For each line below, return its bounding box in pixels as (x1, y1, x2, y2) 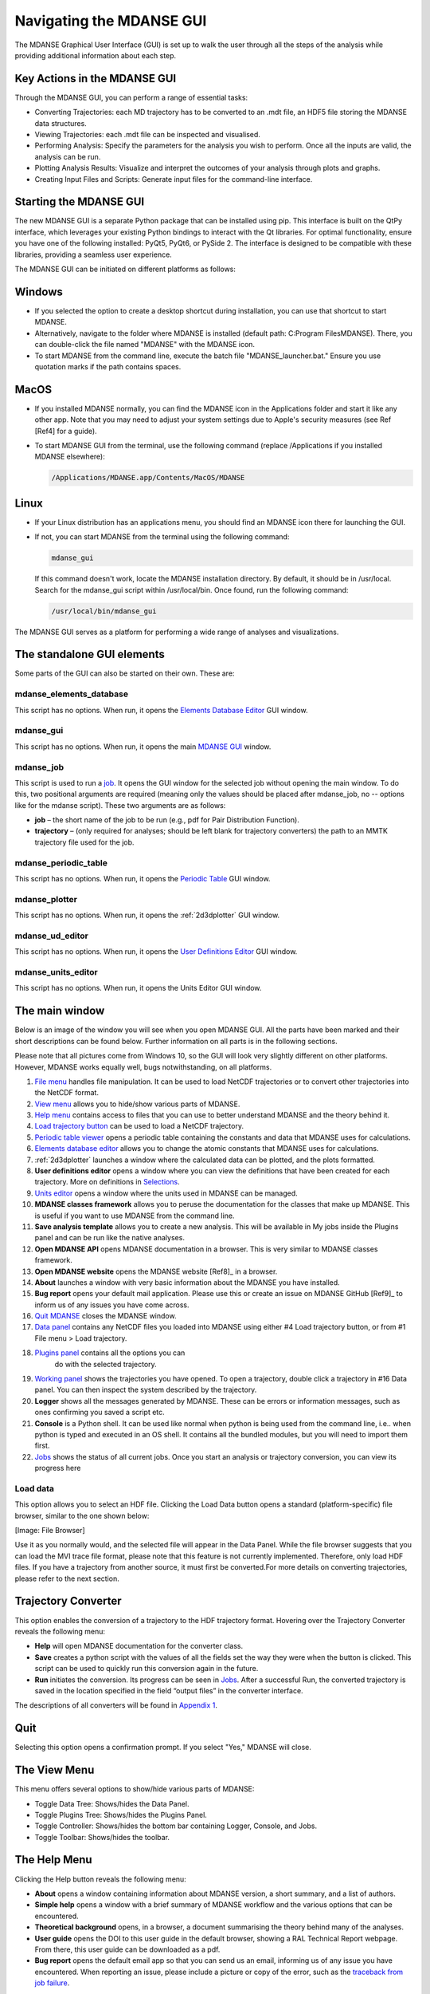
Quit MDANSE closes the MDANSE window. (34, 1311, 177, 1321)
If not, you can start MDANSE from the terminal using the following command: (34, 532, 290, 542)
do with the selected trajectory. (54, 1359, 157, 1369)
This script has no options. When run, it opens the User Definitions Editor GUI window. (14, 947, 298, 956)
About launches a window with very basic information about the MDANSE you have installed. (34, 1277, 340, 1287)
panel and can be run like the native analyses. (34, 1233, 185, 1243)
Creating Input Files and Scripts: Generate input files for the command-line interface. (34, 174, 313, 183)
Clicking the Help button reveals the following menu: (14, 1874, 186, 1884)
